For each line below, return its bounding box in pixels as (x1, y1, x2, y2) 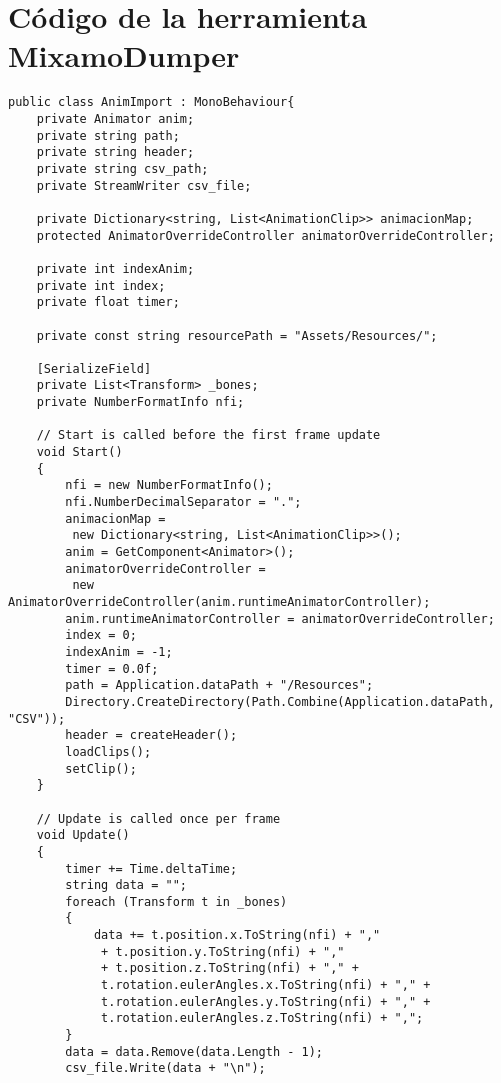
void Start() (36, 445, 123, 460)
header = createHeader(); (65, 728, 238, 743)
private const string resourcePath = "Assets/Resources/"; (36, 328, 438, 343)
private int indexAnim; (36, 261, 195, 276)
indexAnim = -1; (65, 644, 173, 659)
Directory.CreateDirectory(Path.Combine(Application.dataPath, (65, 694, 495, 709)
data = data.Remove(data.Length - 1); (65, 1044, 323, 1059)
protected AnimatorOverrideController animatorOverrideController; (36, 228, 495, 243)
